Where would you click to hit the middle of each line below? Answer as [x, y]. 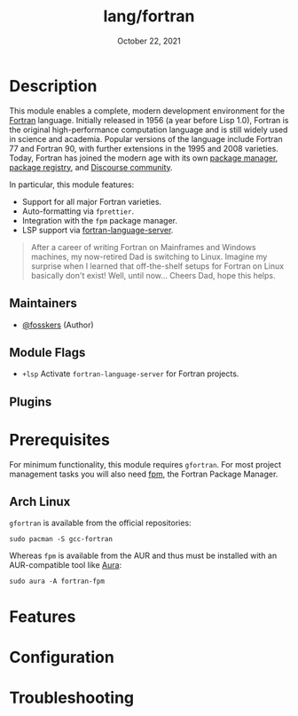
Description [53, 86]
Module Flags [47, 352]
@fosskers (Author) [58, 325]
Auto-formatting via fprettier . [78, 211]
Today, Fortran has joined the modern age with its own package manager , [144, 158]
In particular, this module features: [72, 185]
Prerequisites [60, 440]
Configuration [62, 657]
